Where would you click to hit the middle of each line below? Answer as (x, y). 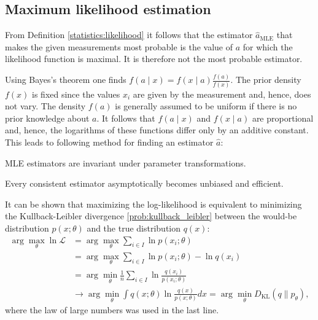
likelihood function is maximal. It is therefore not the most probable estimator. (154, 59)
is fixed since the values (76, 94)
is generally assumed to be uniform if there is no (206, 106)
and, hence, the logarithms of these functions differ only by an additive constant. (157, 130)
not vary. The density (45, 106)
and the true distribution (134, 228)
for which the (268, 46)
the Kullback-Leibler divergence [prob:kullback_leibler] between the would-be (151, 216)
